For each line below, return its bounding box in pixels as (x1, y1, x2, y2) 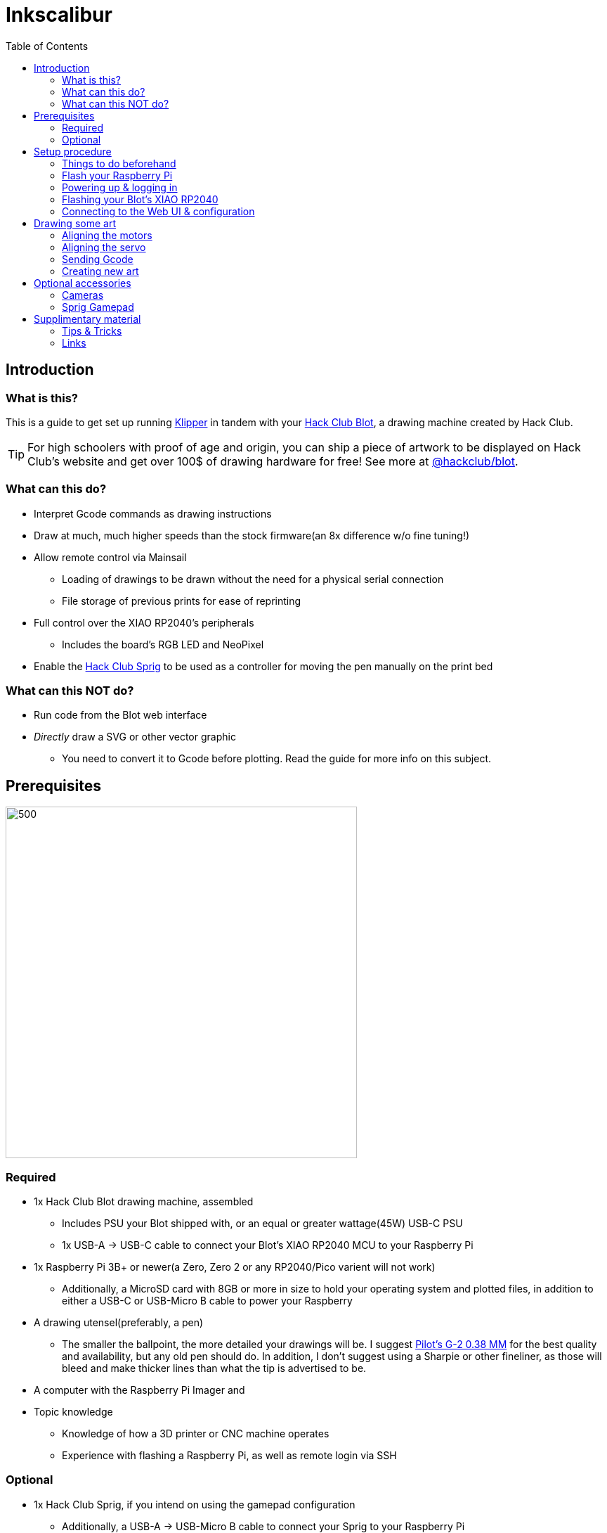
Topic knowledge (34, 1406, 113, 1418)
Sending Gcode (62, 252, 133, 265)
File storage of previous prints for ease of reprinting (62, 594, 301, 607)
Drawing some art (34, 217, 116, 229)
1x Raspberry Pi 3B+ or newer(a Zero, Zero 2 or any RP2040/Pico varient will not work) (34, 1261, 436, 1274)
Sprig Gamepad (62, 300, 134, 313)
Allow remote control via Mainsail (34, 551, 187, 563)
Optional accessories (34, 276, 131, 289)
